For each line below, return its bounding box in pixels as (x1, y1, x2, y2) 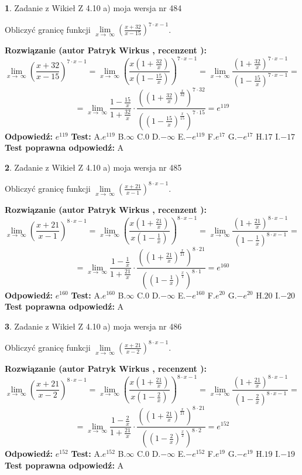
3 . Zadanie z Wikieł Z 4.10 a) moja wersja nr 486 (5, 320, 182, 332)
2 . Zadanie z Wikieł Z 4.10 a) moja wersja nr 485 (5, 161, 182, 173)
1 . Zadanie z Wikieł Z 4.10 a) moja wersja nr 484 (5, 2, 182, 13)
